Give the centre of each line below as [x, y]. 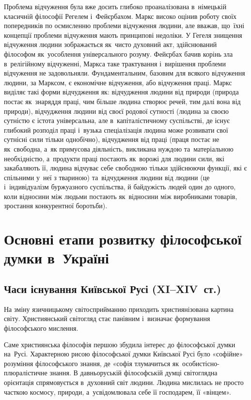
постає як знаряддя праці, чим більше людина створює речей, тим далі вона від [122, 101]
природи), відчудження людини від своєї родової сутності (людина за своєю [116, 111]
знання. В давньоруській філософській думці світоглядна [133, 373]
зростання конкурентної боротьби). [56, 206]
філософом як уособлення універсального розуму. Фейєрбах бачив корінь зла [118, 54]
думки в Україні [56, 258]
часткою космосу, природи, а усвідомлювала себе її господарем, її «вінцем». [118, 392]
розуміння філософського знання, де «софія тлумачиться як [92, 363]
